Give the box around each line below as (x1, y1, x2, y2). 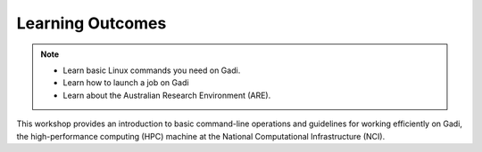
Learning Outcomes (16, 13, 167, 33)
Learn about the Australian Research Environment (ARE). (62, 90, 271, 100)
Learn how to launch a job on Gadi (62, 77, 189, 88)
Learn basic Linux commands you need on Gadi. (62, 65, 241, 76)
